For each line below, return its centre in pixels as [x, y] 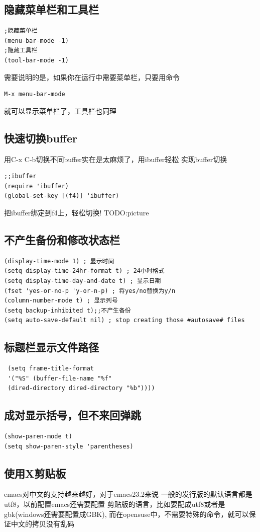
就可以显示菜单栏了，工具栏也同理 [60, 110]
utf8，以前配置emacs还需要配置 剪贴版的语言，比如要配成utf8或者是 [115, 504]
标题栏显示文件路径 [51, 347]
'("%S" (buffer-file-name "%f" [60, 378]
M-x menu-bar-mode [35, 94]
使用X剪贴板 [35, 473]
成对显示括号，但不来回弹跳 [73, 415]
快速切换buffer [41, 138]
